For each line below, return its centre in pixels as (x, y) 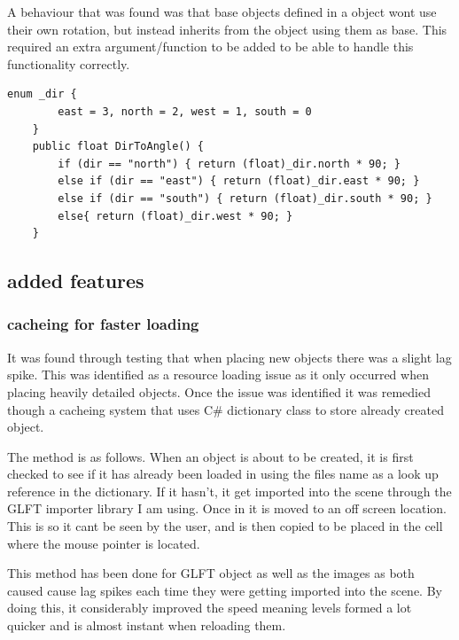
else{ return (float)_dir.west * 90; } (175, 216)
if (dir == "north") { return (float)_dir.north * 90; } (229, 164)
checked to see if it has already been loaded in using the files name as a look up (223, 474)
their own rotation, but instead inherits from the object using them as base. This (227, 29)
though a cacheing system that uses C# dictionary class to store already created (226, 409)
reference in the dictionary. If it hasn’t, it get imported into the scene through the (229, 491)
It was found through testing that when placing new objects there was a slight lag (229, 357)
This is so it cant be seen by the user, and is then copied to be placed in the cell (225, 526)
